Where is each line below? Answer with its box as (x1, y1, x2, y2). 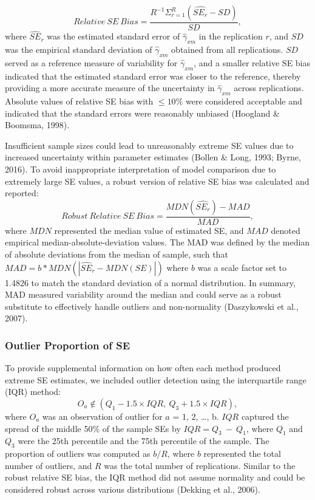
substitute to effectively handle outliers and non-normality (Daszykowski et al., (5, 300, 299, 312)
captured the (241, 409, 289, 422)
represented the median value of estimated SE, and (54, 224, 244, 236)
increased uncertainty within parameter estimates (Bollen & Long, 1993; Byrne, (5, 151, 301, 163)
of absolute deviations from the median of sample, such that (5, 248, 228, 260)
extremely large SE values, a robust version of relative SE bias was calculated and (5, 174, 310, 187)
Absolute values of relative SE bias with (5, 95, 154, 108)
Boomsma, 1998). (5, 118, 70, 131)
